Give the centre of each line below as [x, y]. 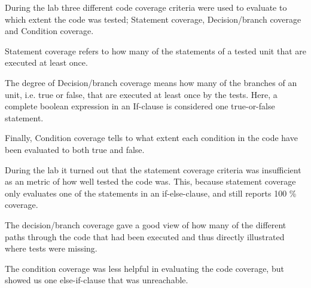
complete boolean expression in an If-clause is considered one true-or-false [140, 106]
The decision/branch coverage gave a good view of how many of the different [146, 224]
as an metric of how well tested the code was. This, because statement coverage [150, 181]
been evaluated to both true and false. [75, 149]
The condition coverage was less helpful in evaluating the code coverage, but [144, 268]
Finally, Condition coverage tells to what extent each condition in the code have [151, 138]
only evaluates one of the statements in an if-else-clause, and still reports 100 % [151, 193]
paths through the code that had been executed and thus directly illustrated [145, 236]
